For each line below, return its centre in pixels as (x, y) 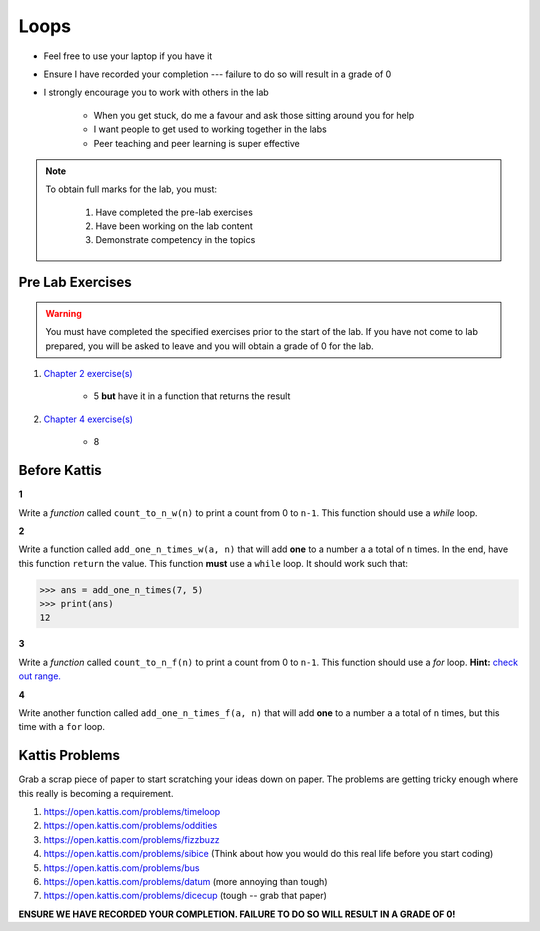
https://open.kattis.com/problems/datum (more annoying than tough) (185, 882)
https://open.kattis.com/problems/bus (121, 867)
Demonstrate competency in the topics (175, 240)
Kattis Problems (69, 755)
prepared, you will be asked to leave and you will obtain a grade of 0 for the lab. (209, 346)
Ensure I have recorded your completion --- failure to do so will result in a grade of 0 (217, 74)
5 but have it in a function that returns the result (192, 396)
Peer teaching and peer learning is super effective (196, 143)
